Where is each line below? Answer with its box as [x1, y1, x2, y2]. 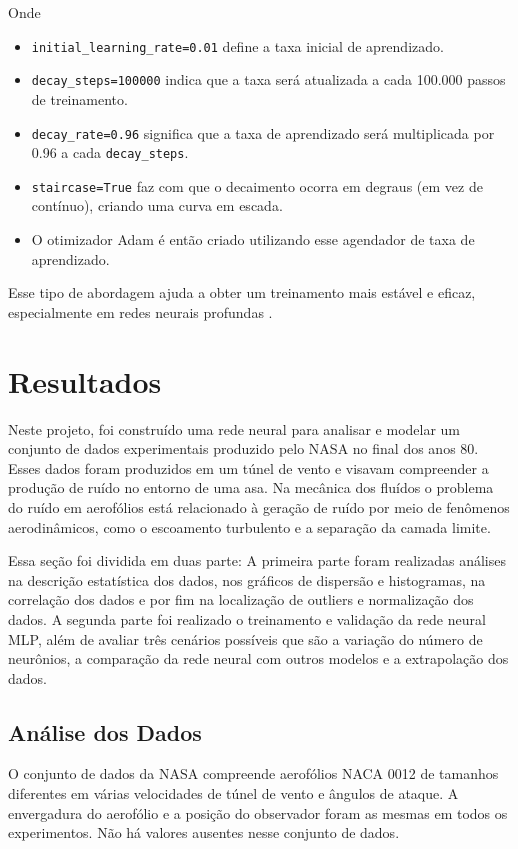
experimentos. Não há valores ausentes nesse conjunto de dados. [8, 822, 400, 843]
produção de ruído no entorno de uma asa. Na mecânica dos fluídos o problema [8, 477, 494, 498]
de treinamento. [31, 88, 128, 109]
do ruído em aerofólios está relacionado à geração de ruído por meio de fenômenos [8, 496, 510, 517]
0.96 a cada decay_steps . [31, 142, 189, 163]
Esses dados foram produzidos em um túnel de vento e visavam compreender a [8, 457, 489, 478]
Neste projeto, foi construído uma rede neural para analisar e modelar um [8, 418, 461, 439]
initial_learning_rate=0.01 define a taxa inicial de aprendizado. [31, 35, 444, 56]
